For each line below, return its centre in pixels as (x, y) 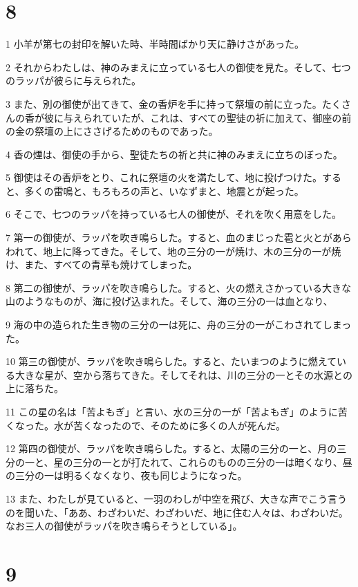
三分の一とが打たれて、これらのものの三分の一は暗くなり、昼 (213, 462)
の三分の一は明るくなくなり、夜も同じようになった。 (126, 475)
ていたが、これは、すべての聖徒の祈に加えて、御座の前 (227, 117)
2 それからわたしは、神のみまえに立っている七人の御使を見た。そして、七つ (178, 67)
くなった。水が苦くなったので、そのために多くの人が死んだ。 (146, 425)
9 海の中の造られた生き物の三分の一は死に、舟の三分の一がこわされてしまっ (179, 325)
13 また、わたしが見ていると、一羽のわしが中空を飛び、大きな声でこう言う (177, 498)
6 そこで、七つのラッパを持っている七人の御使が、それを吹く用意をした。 (174, 214)
